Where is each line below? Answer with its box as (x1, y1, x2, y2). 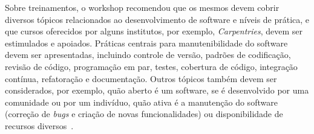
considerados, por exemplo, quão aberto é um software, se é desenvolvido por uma (5, 84, 309, 97)
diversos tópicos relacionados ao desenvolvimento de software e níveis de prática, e (5, 13, 310, 25)
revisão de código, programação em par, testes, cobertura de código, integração (5, 60, 298, 72)
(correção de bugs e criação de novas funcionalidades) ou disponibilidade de (5, 107, 283, 120)
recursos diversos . (5, 119, 74, 132)
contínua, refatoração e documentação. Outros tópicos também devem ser (5, 72, 277, 85)
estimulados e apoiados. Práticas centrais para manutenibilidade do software (5, 36, 288, 49)
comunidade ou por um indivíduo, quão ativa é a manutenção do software (5, 95, 278, 108)
